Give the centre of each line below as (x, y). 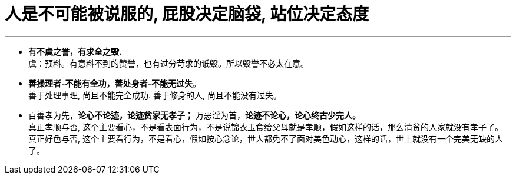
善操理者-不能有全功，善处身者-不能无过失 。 (115, 83)
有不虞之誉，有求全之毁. (75, 51)
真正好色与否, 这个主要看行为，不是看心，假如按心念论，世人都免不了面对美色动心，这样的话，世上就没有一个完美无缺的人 (266, 138)
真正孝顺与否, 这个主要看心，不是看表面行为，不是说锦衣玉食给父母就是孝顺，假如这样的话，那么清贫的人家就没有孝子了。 (266, 127)
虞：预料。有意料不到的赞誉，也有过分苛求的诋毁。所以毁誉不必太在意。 (168, 63)
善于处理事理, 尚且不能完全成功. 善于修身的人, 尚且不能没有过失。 (155, 95)
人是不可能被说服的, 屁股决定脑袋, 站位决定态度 (187, 14)
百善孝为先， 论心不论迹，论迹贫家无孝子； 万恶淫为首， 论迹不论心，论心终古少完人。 (194, 115)
